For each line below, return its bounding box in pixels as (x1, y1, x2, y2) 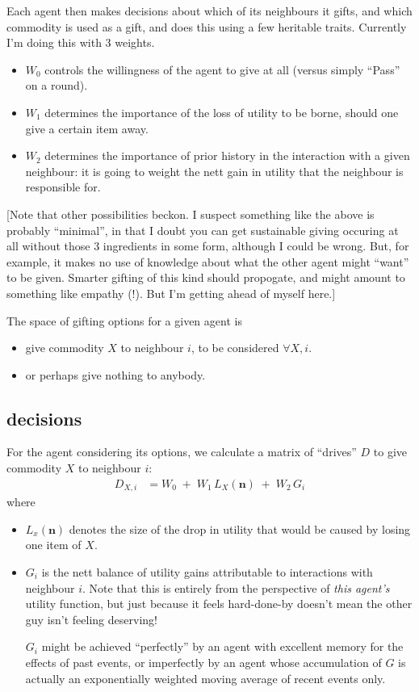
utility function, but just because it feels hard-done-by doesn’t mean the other (25, 595, 413, 612)
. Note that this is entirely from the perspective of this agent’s (82, 579, 390, 596)
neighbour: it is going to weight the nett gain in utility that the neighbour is (25, 162, 404, 179)
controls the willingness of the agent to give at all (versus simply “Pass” (44, 61, 400, 78)
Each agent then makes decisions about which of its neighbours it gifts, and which (6, 2, 413, 19)
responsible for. (25, 178, 101, 195)
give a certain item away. (25, 120, 149, 136)
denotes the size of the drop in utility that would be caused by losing (69, 520, 411, 537)
